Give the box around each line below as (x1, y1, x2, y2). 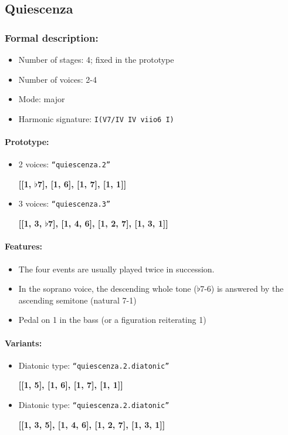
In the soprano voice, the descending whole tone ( (18, 282, 197, 295)
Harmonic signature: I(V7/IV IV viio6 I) (18, 112, 174, 124)
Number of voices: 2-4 (18, 73, 97, 85)
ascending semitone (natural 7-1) (18, 294, 137, 306)
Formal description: (5, 30, 99, 45)
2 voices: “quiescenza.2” (18, 158, 111, 170)
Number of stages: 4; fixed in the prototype (18, 53, 174, 65)
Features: (5, 240, 43, 252)
